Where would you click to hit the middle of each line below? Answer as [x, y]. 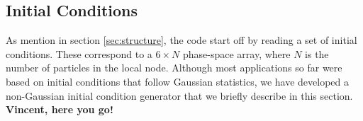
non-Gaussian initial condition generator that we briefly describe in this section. [179, 95]
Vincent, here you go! [60, 109]
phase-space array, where [236, 53]
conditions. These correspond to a [79, 53]
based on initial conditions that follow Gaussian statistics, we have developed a [178, 81]
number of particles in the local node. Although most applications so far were [174, 68]
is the [317, 53]
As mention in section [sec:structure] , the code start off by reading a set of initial [181, 40]
